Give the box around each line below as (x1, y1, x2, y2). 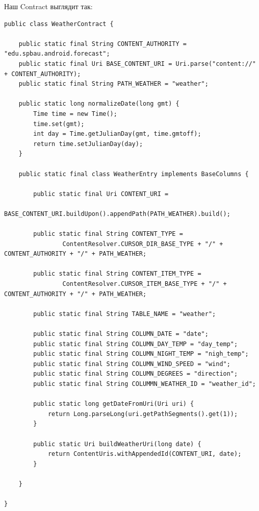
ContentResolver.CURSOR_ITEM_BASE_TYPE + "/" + (62, 280, 227, 288)
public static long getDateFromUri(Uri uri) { (33, 400, 194, 408)
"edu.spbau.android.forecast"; (4, 50, 110, 58)
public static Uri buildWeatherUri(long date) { (33, 440, 201, 448)
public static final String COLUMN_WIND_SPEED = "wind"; (33, 360, 230, 368)
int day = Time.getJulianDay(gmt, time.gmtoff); (33, 130, 201, 138)
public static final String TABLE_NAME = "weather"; (33, 310, 216, 318)
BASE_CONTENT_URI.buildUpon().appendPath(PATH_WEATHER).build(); (4, 210, 230, 217)
